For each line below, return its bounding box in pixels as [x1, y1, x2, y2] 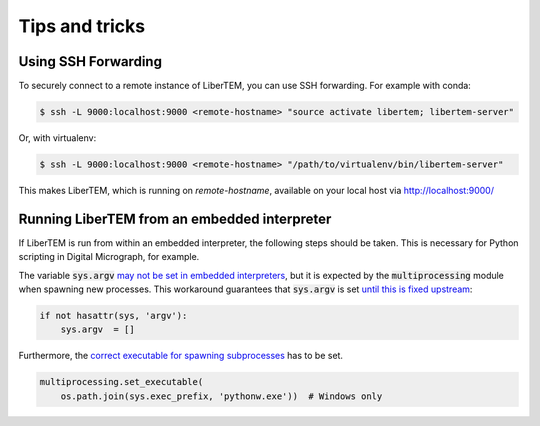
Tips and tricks [18, 15, 145, 37]
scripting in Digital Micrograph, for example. [18, 251, 200, 263]
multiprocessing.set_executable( [39, 376, 204, 388]
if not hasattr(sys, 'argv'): [39, 310, 188, 322]
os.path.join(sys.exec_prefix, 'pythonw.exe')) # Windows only [60, 390, 383, 402]
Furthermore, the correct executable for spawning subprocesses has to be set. [18, 350, 344, 362]
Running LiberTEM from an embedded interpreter [18, 210, 332, 227]
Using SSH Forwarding [18, 53, 162, 70]
